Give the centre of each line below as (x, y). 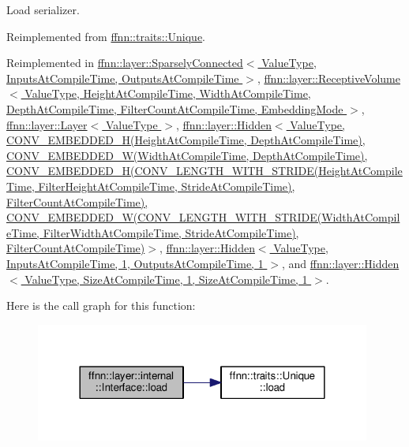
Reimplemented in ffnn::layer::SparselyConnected (125, 63)
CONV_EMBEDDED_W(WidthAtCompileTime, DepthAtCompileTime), (187, 155)
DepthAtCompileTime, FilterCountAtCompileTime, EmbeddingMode (175, 108)
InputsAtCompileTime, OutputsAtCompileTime (123, 78)
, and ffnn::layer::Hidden (340, 263)
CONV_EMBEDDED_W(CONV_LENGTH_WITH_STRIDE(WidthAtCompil (203, 217)
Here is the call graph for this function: (101, 305)
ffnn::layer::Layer (47, 124)
